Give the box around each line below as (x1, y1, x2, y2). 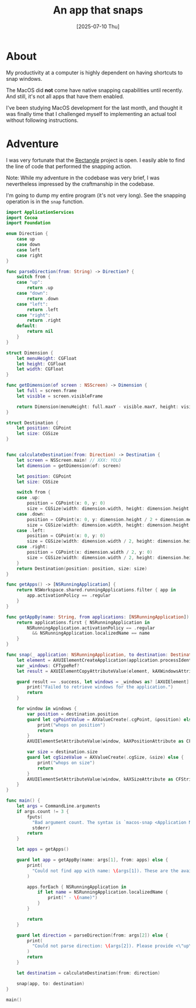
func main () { (6, 798, 41, 803)
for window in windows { (16, 706, 77, 711)
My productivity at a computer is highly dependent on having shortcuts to (6, 69, 183, 76)
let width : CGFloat (16, 366, 64, 372)
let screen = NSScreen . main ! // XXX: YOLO (16, 457, 121, 463)
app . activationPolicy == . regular (27, 592, 111, 598)
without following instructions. (6, 117, 79, 124)
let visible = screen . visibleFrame (16, 393, 103, 399)
